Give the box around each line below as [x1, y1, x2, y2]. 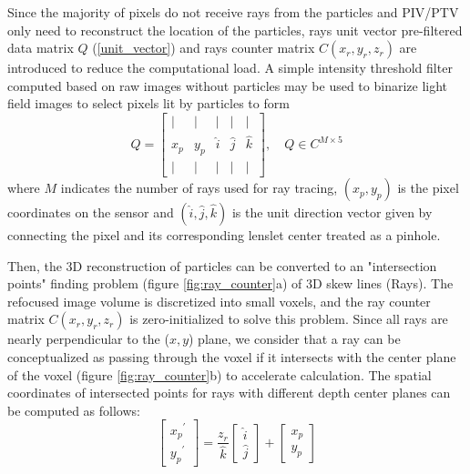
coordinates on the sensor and [7, 203, 174, 222]
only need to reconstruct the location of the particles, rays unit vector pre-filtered [7, 20, 463, 39]
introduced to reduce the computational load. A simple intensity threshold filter [7, 58, 453, 77]
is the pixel [397, 178, 459, 197]
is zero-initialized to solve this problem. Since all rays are [129, 309, 448, 328]
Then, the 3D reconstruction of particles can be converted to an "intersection [7, 256, 437, 275]
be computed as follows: [7, 400, 140, 419]
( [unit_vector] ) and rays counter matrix [92, 38, 315, 57]
